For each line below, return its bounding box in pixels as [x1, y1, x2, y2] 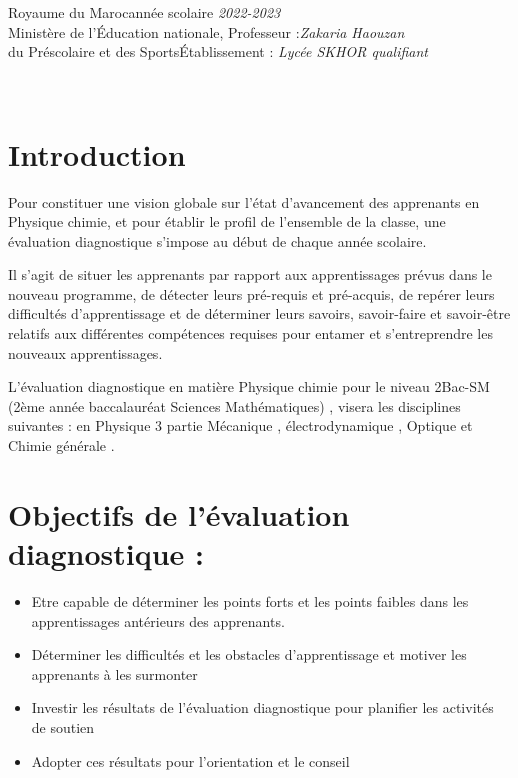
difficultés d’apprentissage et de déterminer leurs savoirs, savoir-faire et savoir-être [8, 303, 511, 324]
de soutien [31, 716, 95, 737]
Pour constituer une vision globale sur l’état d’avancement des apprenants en [8, 191, 480, 212]
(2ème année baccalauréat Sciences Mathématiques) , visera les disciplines [8, 395, 461, 416]
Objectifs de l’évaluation [8, 493, 350, 534]
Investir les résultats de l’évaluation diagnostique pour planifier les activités [31, 697, 494, 718]
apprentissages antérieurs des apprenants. [31, 610, 285, 631]
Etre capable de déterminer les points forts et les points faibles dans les [31, 590, 469, 611]
